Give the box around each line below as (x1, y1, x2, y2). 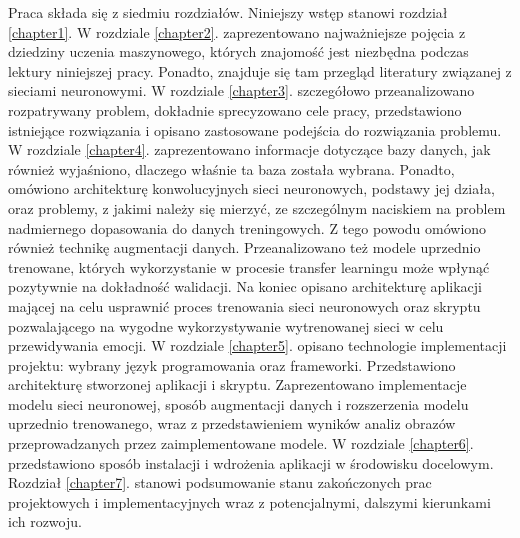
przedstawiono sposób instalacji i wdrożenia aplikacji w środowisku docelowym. (8, 452, 494, 473)
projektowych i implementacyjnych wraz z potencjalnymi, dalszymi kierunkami (8, 491, 491, 512)
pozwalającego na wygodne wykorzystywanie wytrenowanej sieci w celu (8, 315, 444, 336)
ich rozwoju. (8, 511, 82, 532)
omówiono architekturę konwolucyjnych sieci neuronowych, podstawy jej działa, (8, 178, 495, 199)
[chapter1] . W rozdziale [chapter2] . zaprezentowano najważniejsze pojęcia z (8, 21, 466, 42)
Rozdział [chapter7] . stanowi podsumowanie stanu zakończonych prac (8, 472, 432, 493)
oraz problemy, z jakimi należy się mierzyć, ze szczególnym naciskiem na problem (8, 197, 506, 218)
